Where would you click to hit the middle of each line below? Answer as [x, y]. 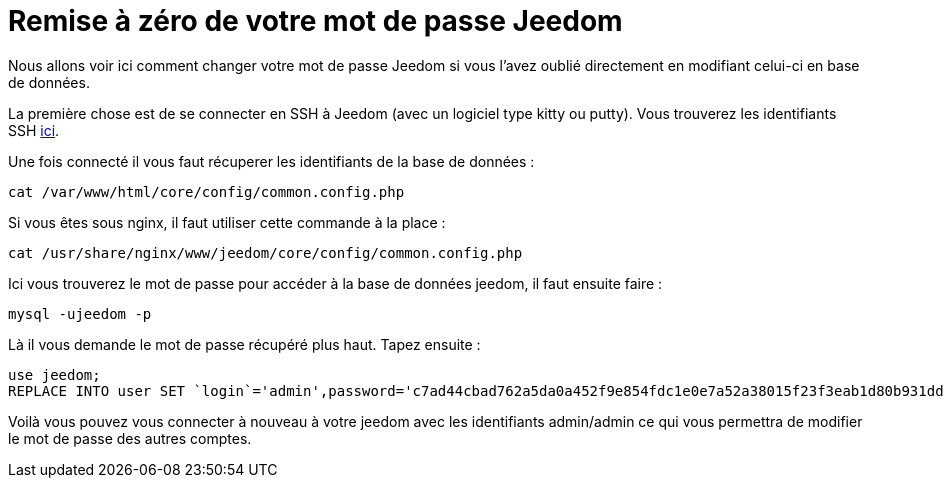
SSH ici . [34, 130]
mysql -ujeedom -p [80, 313]
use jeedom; [54, 374]
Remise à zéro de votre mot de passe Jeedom [315, 21]
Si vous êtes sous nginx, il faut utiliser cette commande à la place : [227, 222]
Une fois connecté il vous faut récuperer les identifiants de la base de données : [271, 161]
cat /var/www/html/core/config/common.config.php [206, 191]
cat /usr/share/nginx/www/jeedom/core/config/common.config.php [265, 252]
